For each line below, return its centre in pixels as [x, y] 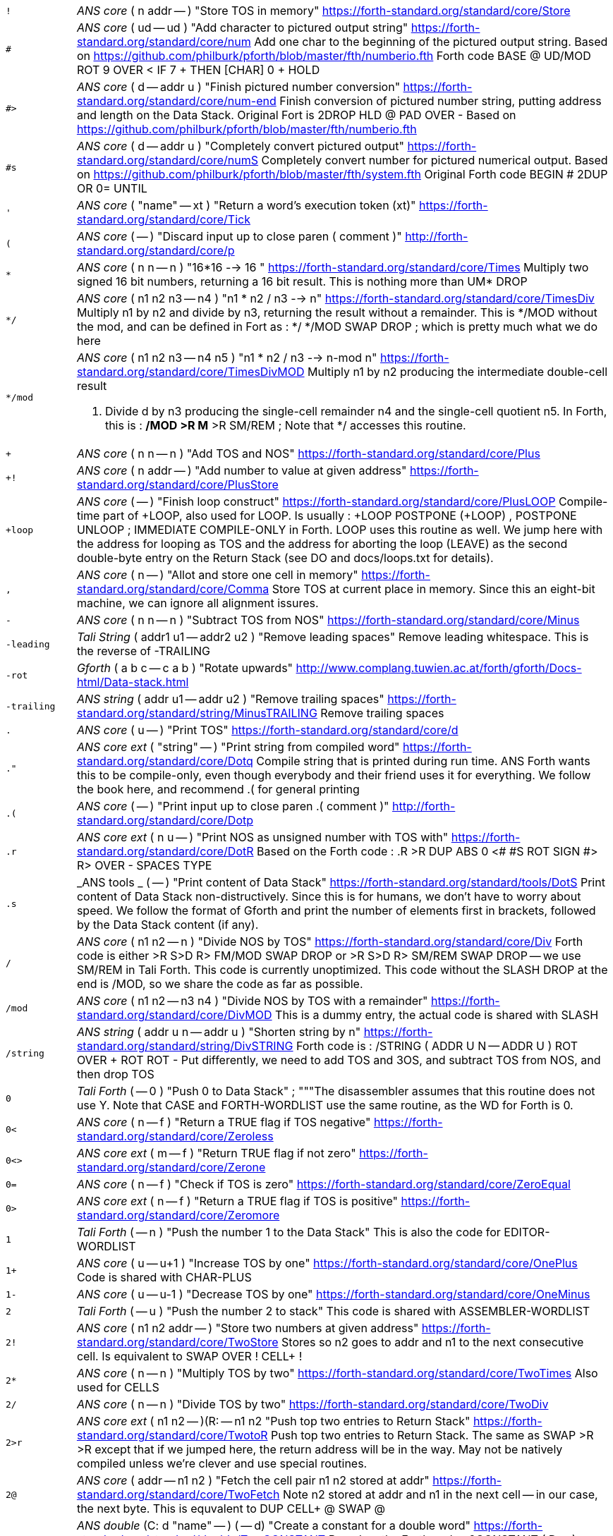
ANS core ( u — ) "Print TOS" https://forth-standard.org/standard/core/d [267, 730]
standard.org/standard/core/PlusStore [177, 484]
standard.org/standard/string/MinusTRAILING [197, 713]
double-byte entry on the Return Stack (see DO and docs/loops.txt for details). [285, 558]
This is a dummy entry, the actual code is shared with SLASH [437, 1015]
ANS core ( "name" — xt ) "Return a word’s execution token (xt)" [246, 205]
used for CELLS [118, 1387]
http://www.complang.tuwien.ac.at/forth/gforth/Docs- [439, 668]
